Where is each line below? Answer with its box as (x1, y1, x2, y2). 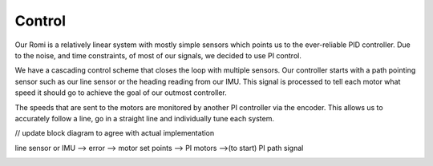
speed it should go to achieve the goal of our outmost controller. (14, 88, 228, 97)
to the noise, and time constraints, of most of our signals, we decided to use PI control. (14, 50, 302, 60)
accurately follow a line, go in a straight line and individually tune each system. (14, 113, 274, 123)
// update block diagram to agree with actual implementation (14, 128, 215, 138)
